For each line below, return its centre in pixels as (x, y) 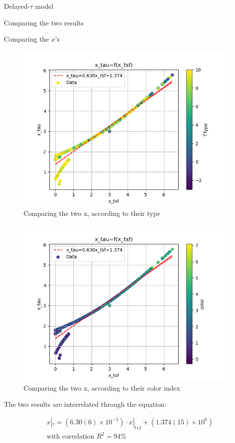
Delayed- (17, 6)
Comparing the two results (44, 22)
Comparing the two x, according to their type (92, 213)
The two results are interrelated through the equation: (85, 404)
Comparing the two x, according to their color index (102, 387)
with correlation (70, 437)
